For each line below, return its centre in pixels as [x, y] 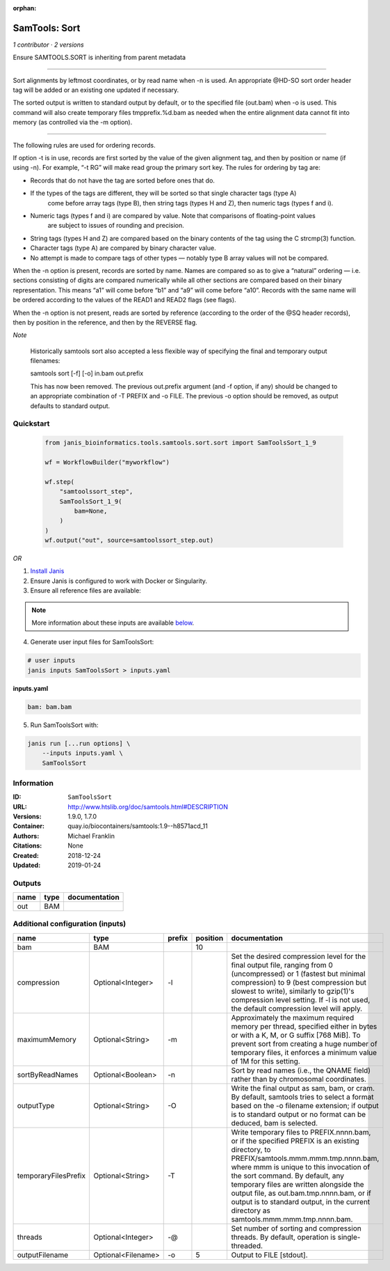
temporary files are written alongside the [298, 1184]
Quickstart [31, 423]
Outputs [27, 883]
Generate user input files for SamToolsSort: [92, 642]
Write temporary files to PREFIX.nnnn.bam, [301, 1132]
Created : [26, 855]
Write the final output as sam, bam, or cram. [303, 1088]
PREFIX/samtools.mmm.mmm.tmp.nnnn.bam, [305, 1158]
